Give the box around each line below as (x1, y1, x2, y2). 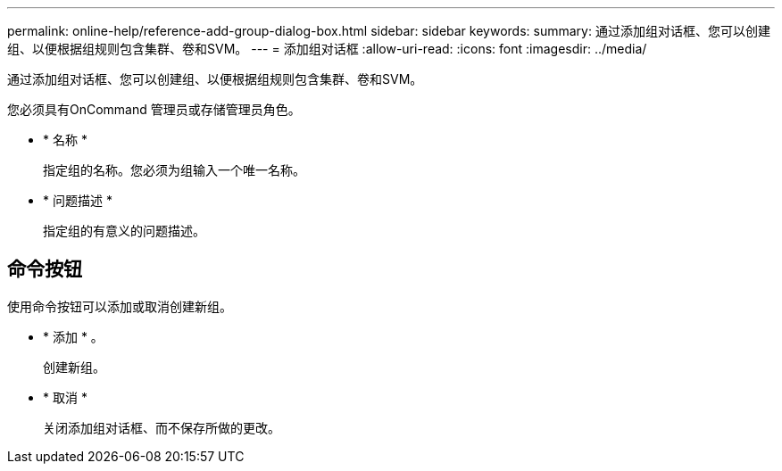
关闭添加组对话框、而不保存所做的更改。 (43, 419, 280, 435)
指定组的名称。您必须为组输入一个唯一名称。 (43, 162, 305, 178)
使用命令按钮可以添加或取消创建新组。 (7, 298, 232, 314)
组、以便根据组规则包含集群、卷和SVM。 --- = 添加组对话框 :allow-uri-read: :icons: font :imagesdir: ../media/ (7, 41, 647, 56)
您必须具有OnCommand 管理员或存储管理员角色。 (7, 102, 301, 117)
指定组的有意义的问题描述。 (43, 223, 205, 238)
